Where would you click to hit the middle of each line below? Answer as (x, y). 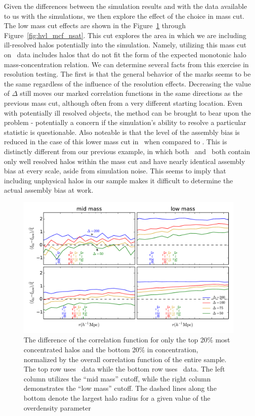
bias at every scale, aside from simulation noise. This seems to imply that (115, 171)
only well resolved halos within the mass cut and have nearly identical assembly (125, 161)
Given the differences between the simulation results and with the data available (126, 6)
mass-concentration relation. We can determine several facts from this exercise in (127, 64)
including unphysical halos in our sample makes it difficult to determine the (119, 180)
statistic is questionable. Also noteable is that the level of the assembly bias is (122, 132)
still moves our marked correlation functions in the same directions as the (131, 93)
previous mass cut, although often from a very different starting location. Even (123, 103)
